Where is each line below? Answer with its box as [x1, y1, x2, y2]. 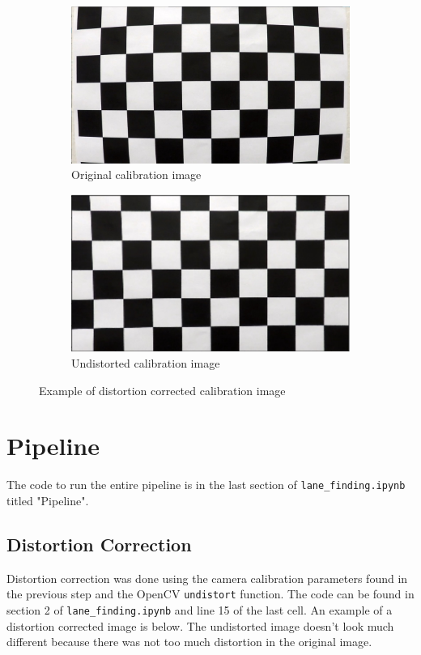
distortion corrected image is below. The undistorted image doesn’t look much [6, 617, 394, 634]
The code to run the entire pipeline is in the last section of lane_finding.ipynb [6, 476, 406, 493]
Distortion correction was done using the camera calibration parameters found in [6, 569, 408, 586]
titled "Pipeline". [6, 491, 89, 508]
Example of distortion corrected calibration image [39, 381, 286, 398]
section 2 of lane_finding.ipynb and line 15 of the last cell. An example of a [6, 602, 393, 619]
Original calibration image [71, 166, 202, 183]
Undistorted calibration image [71, 355, 220, 372]
